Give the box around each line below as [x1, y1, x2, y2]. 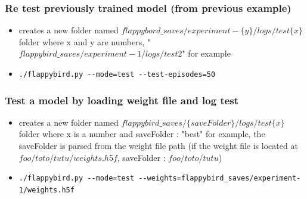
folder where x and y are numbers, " [18, 35, 150, 48]
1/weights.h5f [18, 185, 75, 194]
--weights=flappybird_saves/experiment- [138, 174, 301, 183]
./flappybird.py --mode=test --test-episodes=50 [18, 70, 216, 79]
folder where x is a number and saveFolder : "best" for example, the [18, 128, 265, 140]
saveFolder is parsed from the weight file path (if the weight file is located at [18, 139, 298, 152]
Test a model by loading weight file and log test [5, 92, 239, 107]
